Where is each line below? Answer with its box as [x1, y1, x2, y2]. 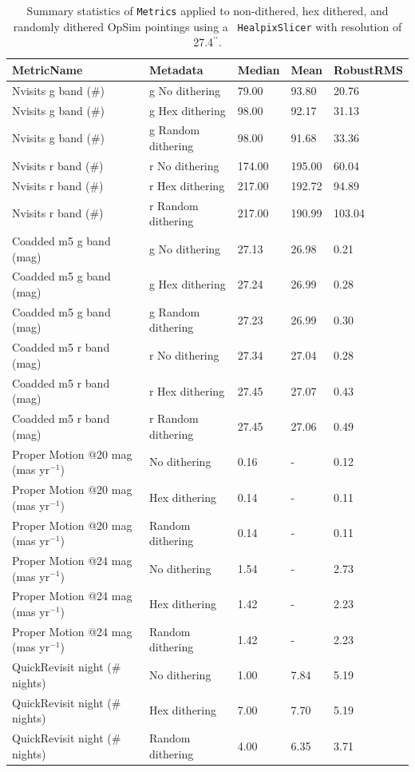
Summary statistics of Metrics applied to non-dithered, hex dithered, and [26, 2, 389, 18]
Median [237, 61, 280, 78]
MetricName [12, 61, 83, 78]
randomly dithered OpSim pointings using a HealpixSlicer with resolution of [13, 18, 402, 34]
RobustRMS [334, 61, 403, 78]
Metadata [148, 61, 204, 78]
